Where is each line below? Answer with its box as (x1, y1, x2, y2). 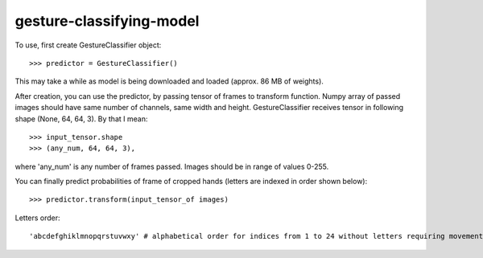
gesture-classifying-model (14, 12, 200, 30)
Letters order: (14, 213, 60, 223)
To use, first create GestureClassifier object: (14, 40, 162, 50)
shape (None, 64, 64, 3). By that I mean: (14, 113, 148, 124)
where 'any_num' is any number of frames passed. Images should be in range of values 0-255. (14, 162, 329, 171)
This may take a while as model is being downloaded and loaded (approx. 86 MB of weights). (14, 76, 324, 86)
